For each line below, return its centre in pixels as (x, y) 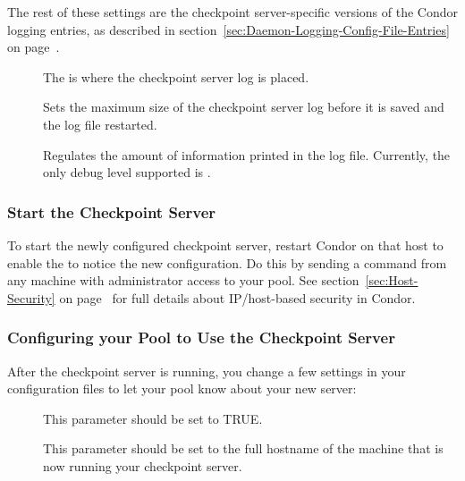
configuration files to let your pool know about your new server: (182, 388)
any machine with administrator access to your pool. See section (183, 280)
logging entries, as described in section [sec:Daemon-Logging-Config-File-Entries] (228, 29)
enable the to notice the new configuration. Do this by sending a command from (227, 262)
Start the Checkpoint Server (112, 211)
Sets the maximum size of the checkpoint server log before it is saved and (244, 107)
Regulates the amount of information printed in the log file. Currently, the (247, 154)
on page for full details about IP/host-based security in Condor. (237, 297)
